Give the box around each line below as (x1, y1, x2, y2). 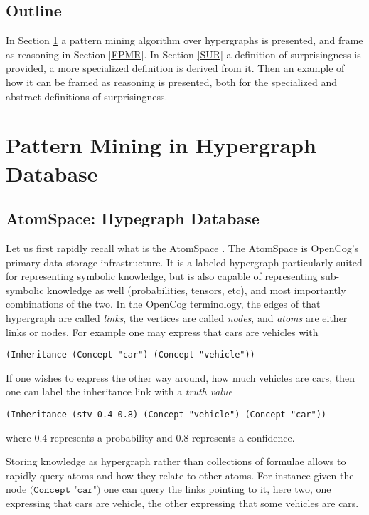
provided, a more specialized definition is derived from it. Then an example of (6, 61, 345, 76)
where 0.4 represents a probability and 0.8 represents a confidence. (6, 430, 295, 444)
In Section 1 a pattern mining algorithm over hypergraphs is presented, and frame (6, 33, 363, 48)
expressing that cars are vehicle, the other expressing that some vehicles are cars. (6, 495, 359, 510)
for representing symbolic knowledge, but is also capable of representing (6, 269, 318, 283)
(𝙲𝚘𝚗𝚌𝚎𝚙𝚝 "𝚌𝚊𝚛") (29, 485, 101, 496)
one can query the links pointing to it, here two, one (104, 482, 331, 496)
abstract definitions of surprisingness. (6, 88, 168, 103)
